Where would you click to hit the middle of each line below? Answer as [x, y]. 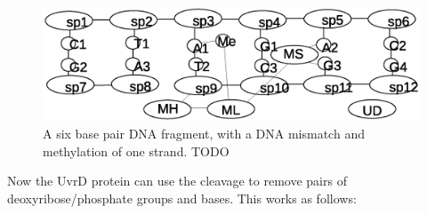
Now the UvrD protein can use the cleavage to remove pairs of [177, 181]
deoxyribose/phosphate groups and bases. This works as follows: [182, 198]
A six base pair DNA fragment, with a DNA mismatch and [204, 133]
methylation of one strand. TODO [136, 151]
